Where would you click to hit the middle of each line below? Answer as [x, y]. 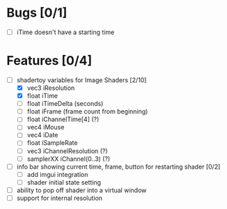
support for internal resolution [59, 198]
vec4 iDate [42, 135]
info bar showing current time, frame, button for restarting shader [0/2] [118, 167]
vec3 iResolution [51, 88]
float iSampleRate [52, 143]
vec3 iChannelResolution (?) [68, 150]
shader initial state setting [64, 182]
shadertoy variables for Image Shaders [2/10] [81, 80]
